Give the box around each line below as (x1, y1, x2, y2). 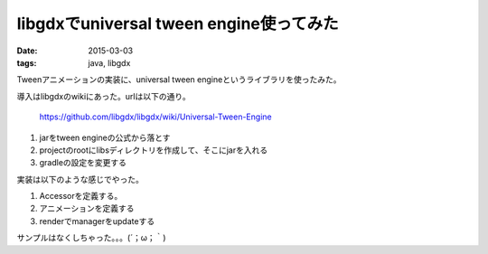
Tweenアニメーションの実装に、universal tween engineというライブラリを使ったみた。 (16, 74, 342, 85)
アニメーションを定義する (39, 203, 135, 214)
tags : (16, 57, 37, 68)
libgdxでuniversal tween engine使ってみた (16, 14, 339, 33)
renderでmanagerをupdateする (39, 215, 155, 226)
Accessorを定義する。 (39, 191, 123, 202)
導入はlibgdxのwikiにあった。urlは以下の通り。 (16, 90, 191, 101)
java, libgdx (88, 57, 131, 68)
